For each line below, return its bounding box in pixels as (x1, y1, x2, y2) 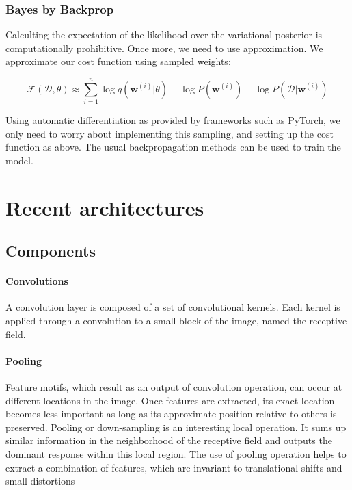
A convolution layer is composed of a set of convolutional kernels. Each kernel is (5, 300, 340, 314)
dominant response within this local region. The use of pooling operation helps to (5, 447, 347, 461)
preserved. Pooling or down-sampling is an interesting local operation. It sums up (5, 420, 347, 434)
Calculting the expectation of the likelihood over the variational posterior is (5, 27, 323, 42)
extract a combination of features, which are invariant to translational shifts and (5, 460, 342, 474)
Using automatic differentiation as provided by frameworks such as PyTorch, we (5, 113, 340, 127)
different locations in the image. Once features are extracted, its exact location (5, 393, 335, 407)
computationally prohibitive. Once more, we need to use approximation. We (5, 40, 323, 55)
